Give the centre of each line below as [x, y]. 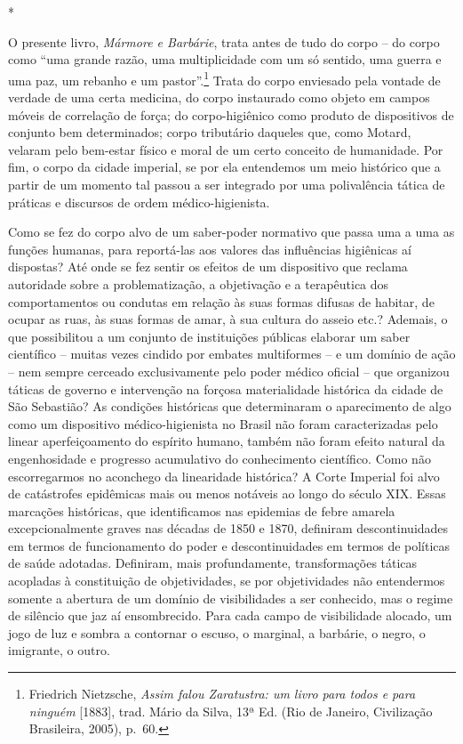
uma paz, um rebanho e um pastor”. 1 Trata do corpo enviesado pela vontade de [224, 78]
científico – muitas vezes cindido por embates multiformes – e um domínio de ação [232, 354]
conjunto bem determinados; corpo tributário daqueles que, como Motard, [210, 132]
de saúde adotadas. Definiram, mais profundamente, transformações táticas [213, 563]
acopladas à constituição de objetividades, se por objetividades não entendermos [227, 581]
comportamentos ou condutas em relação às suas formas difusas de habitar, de [221, 301]
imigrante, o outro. [59, 650]
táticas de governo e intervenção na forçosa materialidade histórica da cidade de [226, 388]
